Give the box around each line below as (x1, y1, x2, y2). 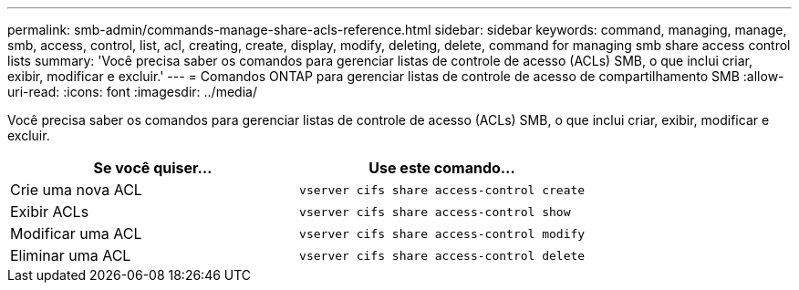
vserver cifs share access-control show (299, 204, 571, 219)
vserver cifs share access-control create (299, 182, 586, 197)
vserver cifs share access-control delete (299, 248, 586, 263)
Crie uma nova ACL (10, 181, 142, 199)
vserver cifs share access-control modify (299, 226, 586, 241)
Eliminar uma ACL (10, 246, 131, 264)
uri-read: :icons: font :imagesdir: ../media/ (7, 84, 257, 99)
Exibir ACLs (10, 202, 89, 221)
